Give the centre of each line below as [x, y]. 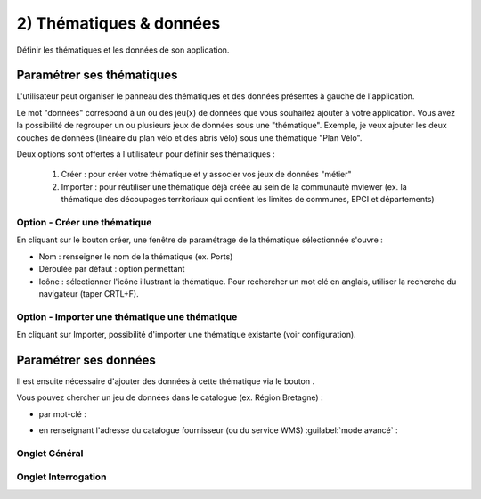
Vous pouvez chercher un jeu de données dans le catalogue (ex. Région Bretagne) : [170, 397]
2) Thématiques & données [118, 23]
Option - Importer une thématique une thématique [127, 316]
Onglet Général [50, 453]
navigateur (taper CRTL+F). [89, 293]
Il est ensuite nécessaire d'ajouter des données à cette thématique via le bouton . [166, 381]
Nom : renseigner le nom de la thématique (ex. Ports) [136, 256]
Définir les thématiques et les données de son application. [123, 50]
